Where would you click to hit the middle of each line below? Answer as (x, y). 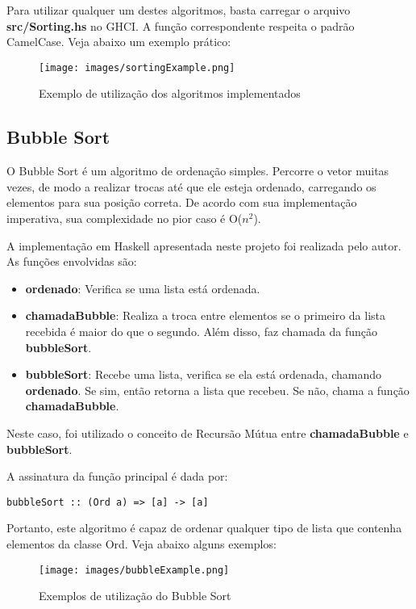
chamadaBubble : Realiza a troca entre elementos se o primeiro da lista (205, 315)
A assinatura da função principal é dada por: (117, 476)
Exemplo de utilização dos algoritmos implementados (170, 93)
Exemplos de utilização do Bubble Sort (135, 596)
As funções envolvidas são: (72, 261)
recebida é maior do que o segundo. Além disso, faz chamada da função (202, 331)
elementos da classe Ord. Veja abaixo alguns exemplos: (141, 543)
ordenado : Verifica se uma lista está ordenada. (143, 288)
